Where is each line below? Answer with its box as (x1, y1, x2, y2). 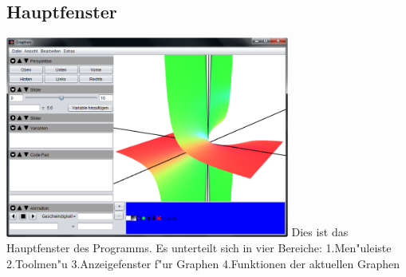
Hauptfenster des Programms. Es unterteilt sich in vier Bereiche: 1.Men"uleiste (6, 239, 392, 256)
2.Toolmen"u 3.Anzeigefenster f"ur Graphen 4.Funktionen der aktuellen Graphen (6, 255, 400, 271)
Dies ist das (291, 224, 349, 240)
